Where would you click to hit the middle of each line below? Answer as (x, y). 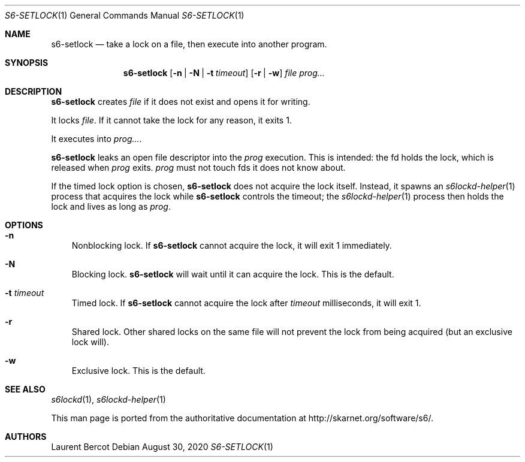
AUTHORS (26, 437)
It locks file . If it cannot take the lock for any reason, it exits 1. (171, 120)
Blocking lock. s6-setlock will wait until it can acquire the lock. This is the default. (233, 274)
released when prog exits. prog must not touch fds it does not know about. (198, 167)
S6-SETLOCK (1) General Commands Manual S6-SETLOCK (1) (125, 15)
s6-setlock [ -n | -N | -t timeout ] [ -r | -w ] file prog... (224, 73)
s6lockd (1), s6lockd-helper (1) (108, 399)
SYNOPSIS (27, 63)
